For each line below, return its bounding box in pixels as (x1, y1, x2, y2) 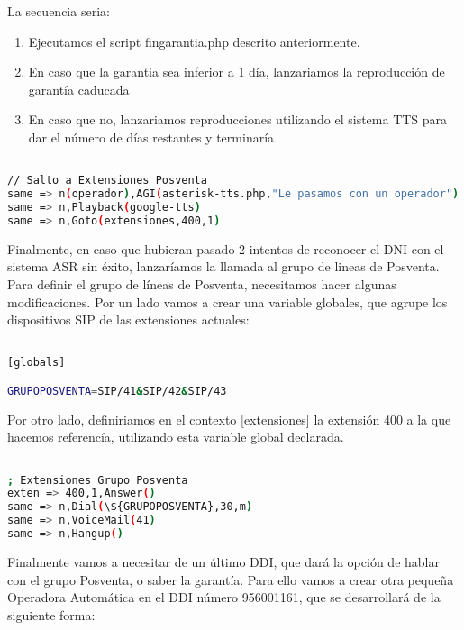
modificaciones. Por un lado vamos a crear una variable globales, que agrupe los (7, 292, 448, 311)
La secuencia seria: (7, 2, 110, 20)
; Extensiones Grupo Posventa (7, 473, 188, 487)
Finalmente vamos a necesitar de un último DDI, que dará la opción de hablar (7, 552, 440, 571)
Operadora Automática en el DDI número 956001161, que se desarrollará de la (7, 588, 441, 607)
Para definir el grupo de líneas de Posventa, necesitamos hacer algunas (7, 274, 396, 293)
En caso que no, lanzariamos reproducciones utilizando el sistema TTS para (28, 110, 448, 129)
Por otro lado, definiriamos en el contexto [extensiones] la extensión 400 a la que (7, 409, 451, 428)
